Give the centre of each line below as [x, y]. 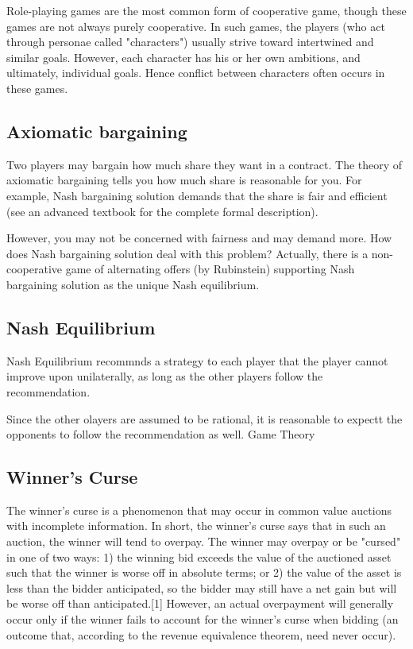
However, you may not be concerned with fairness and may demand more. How [199, 238]
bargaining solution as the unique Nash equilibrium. [133, 284]
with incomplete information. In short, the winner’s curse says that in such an [196, 525]
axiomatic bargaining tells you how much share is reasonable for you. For [184, 180]
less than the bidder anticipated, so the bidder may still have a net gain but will [202, 587]
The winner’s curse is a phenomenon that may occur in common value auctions [199, 510]
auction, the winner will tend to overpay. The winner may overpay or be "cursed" [204, 541]
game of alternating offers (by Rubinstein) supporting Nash [210, 269]
